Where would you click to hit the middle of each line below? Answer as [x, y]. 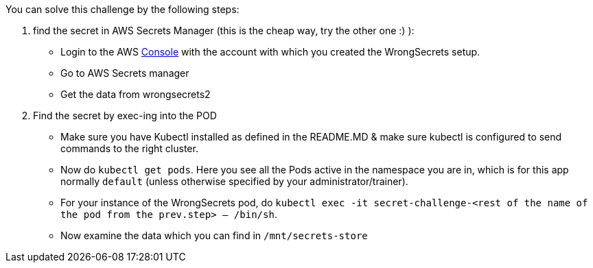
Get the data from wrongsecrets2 [136, 94]
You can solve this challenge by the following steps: [123, 9]
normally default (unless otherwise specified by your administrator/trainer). [234, 181]
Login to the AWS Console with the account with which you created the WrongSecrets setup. [270, 52]
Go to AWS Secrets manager [125, 73]
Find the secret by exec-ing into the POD [125, 115]
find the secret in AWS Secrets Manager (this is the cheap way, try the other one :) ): [224, 31]
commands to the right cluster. [129, 148]
